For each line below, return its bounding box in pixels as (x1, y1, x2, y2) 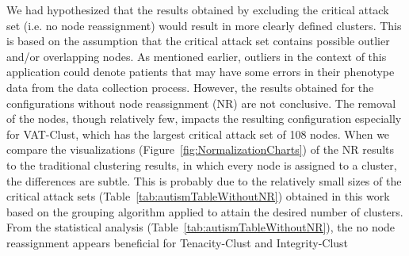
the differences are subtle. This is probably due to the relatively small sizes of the (6, 172, 402, 189)
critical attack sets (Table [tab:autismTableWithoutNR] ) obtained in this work (6, 188, 390, 204)
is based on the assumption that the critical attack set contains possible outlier (6, 32, 390, 49)
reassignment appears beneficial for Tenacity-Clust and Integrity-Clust (6, 234, 349, 250)
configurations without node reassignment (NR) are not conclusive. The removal (6, 94, 396, 111)
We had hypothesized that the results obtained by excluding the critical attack (6, 2, 389, 17)
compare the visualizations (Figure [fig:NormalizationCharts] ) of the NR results (6, 141, 395, 158)
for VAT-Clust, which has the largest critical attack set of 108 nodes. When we (6, 125, 390, 142)
